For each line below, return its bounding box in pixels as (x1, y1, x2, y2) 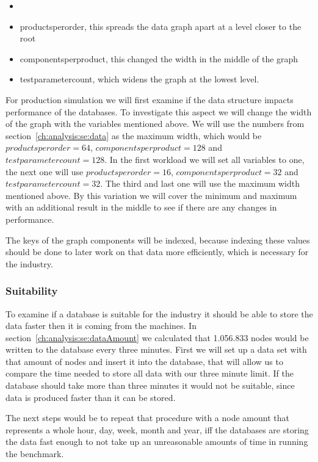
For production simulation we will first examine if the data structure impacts (5, 93, 294, 106)
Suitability (5, 283, 58, 298)
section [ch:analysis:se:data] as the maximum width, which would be (5, 129, 262, 142)
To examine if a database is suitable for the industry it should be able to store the (5, 307, 313, 320)
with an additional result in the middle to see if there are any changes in (5, 201, 277, 214)
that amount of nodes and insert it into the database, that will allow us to (5, 355, 283, 367)
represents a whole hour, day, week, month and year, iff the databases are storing (5, 423, 309, 436)
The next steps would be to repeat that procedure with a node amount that (5, 411, 289, 424)
